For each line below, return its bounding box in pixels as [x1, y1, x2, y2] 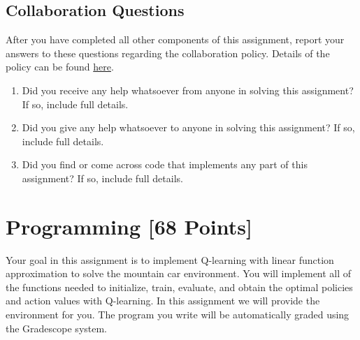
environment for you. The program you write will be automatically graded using [6, 307, 350, 322]
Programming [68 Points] [6, 212, 252, 240]
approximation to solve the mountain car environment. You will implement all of [6, 266, 352, 281]
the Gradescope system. [6, 320, 108, 335]
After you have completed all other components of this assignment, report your [6, 32, 345, 47]
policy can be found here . [6, 59, 114, 74]
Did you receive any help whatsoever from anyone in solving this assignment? [22, 82, 354, 97]
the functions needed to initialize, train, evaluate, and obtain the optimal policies [6, 279, 353, 294]
